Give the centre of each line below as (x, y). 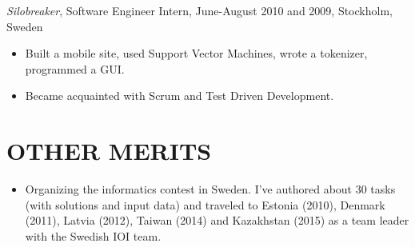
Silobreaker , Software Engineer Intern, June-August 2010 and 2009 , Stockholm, (200, 10)
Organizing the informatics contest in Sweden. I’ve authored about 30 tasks (210, 189)
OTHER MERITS (109, 151)
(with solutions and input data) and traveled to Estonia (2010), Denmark (205, 204)
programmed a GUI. (75, 68)
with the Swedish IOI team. (93, 235)
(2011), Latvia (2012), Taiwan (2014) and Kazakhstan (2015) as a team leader (217, 220)
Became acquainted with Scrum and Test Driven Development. (180, 96)
